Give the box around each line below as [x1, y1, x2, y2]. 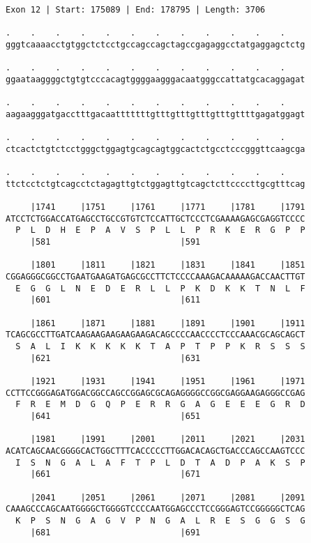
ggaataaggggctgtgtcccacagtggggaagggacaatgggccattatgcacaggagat [6, 74, 305, 84]
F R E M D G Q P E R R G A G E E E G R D [15, 399, 305, 410]
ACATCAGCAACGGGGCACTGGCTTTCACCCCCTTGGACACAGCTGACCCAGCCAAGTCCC [6, 445, 305, 456]
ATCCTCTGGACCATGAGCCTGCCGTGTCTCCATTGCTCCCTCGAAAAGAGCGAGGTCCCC [6, 213, 305, 224]
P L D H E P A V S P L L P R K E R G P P [15, 225, 305, 236]
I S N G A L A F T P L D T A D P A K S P [15, 457, 305, 468]
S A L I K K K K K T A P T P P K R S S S [15, 342, 305, 352]
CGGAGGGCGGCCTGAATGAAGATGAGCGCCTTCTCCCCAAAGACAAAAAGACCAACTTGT [6, 272, 305, 282]
